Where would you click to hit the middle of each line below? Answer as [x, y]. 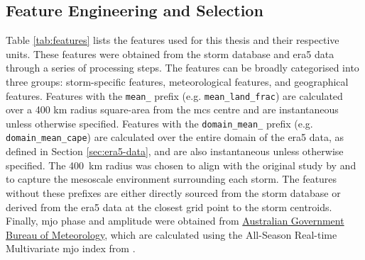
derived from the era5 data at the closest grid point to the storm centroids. [169, 207]
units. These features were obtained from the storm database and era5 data [170, 53]
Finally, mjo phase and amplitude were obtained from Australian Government [175, 221]
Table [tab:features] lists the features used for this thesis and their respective [173, 40]
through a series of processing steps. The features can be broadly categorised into [182, 68]
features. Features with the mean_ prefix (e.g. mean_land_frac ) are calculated [174, 95]
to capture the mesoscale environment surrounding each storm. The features [171, 179]
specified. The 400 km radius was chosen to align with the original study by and [181, 165]
